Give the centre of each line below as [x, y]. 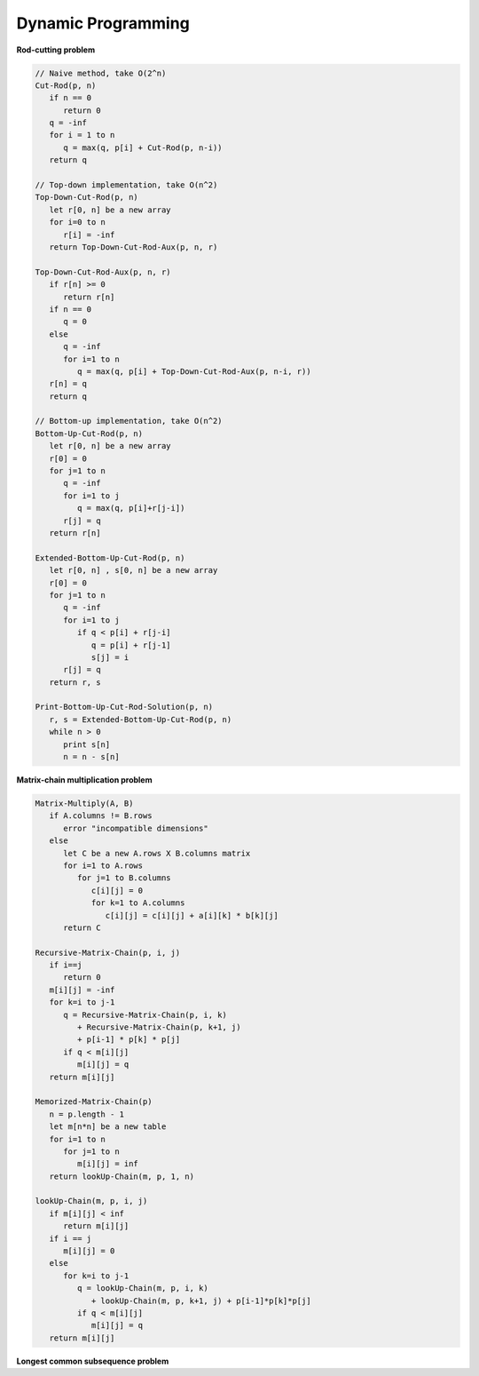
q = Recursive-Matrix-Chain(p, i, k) [145, 1014]
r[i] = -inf [89, 235]
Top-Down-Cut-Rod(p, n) [87, 197]
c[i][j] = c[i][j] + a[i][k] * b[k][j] [192, 915]
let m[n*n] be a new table [108, 1127]
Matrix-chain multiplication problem [84, 780]
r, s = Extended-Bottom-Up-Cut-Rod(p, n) [141, 719]
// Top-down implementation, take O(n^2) [126, 185]
